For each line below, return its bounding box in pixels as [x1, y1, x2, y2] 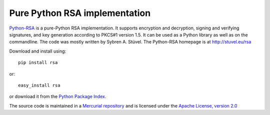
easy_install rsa [18, 82, 60, 88]
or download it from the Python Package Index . [9, 93, 106, 99]
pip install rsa [18, 60, 58, 65]
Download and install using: [9, 48, 66, 54]
